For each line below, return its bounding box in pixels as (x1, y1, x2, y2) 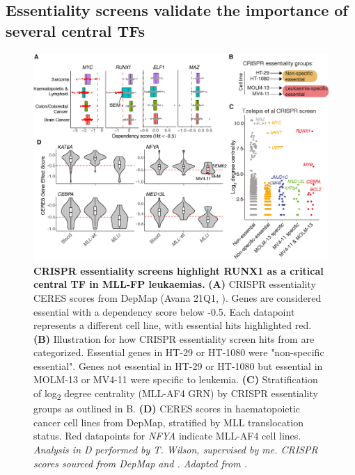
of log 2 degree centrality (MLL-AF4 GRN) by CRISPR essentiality (33, 386, 318, 402)
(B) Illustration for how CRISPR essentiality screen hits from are (33, 331, 315, 346)
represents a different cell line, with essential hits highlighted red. (33, 318, 312, 332)
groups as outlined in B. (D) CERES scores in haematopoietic (33, 401, 301, 416)
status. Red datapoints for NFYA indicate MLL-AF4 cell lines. (33, 428, 301, 443)
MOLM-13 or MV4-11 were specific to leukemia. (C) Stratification (33, 372, 318, 387)
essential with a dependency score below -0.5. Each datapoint (33, 304, 295, 319)
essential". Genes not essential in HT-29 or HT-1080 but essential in (33, 358, 323, 373)
